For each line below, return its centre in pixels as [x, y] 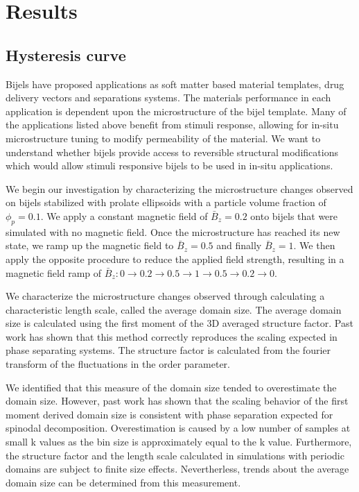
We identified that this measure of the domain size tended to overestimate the [171, 387]
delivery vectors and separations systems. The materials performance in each [168, 97]
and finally [239, 245]
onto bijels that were [294, 215]
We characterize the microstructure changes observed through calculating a [165, 296]
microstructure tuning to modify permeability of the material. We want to [163, 138]
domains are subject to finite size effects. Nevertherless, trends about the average [177, 469]
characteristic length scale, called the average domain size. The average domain [174, 309]
